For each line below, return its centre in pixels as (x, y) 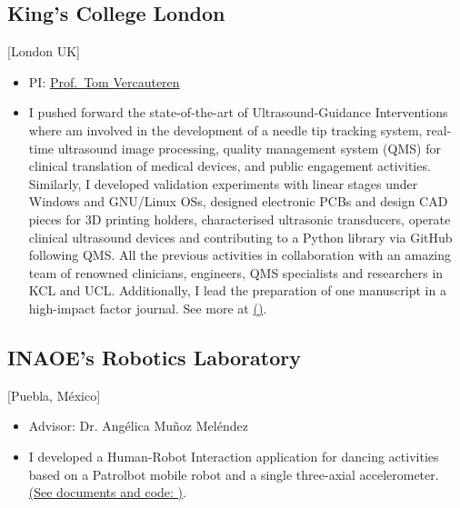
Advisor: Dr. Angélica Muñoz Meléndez (138, 426)
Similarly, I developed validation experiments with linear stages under (223, 183)
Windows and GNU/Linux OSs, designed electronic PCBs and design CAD (238, 201)
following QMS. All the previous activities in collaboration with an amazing (240, 255)
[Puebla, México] (54, 395)
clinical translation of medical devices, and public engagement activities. (230, 166)
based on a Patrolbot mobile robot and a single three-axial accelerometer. (234, 474)
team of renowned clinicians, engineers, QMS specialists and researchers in (236, 272)
